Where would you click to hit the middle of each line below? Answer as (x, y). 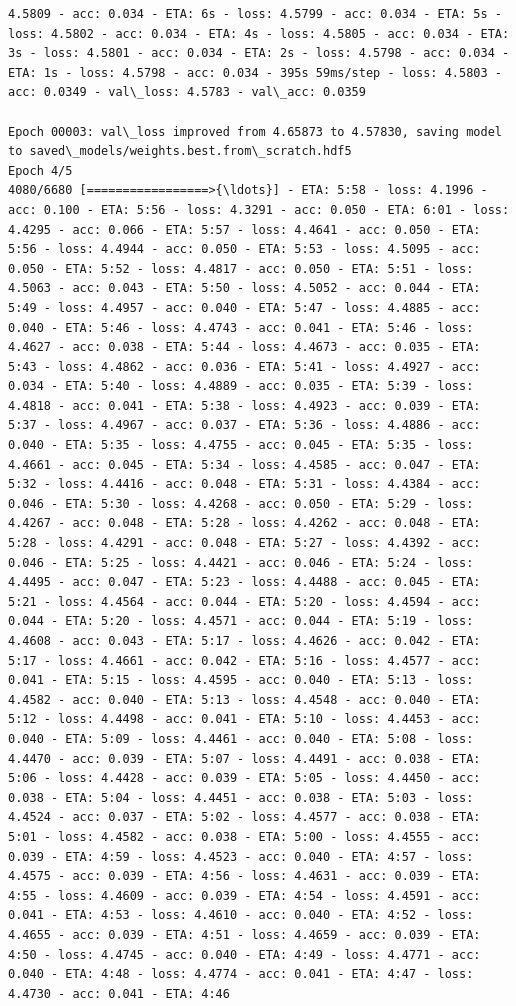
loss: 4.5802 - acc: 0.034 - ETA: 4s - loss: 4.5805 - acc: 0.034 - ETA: (259, 33)
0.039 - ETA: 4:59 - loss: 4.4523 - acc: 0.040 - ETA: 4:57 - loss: (241, 856)
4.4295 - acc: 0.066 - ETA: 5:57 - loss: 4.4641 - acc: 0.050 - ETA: (244, 229)
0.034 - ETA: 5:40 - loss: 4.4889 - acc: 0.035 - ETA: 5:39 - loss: (241, 386)
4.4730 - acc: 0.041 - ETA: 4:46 (119, 993)
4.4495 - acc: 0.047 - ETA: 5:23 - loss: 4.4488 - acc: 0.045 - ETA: (244, 582)
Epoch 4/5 (40, 170)
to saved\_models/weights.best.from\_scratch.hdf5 (180, 151)
